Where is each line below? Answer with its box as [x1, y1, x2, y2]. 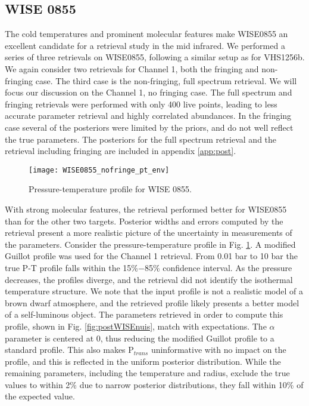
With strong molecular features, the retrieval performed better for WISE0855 [5, 202, 287, 215]
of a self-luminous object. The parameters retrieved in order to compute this [5, 308, 283, 321]
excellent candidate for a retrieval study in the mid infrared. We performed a [5, 39, 285, 51]
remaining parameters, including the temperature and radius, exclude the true [5, 367, 290, 379]
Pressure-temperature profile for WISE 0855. [29, 183, 192, 195]
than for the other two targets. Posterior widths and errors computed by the [5, 214, 283, 227]
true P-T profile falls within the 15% [5, 261, 138, 273]
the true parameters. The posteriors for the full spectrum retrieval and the [5, 133, 277, 145]
